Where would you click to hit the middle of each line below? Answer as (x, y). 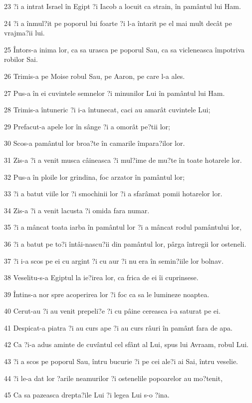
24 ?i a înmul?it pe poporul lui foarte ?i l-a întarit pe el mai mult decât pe (118, 23)
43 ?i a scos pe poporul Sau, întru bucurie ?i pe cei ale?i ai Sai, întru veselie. (121, 361)
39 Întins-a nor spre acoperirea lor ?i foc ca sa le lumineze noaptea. (107, 294)
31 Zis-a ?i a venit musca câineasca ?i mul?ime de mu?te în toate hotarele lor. (123, 160)
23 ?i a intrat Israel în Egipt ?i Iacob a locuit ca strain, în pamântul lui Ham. (123, 6)
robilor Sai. (21, 59)
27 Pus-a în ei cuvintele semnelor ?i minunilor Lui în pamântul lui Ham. (115, 93)
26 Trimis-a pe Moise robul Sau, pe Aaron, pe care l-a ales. (95, 76)
